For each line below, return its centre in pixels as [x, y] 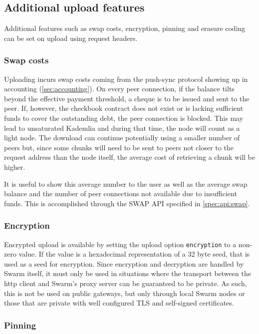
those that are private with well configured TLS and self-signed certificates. [119, 303]
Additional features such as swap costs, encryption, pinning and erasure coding [125, 28]
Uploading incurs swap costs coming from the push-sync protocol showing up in [126, 79]
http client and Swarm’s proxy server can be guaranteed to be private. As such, [126, 283]
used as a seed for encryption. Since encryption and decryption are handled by [124, 263]
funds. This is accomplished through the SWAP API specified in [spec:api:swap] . [127, 203]
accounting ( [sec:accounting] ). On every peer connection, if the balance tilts [119, 89]
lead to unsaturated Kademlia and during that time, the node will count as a [122, 128]
